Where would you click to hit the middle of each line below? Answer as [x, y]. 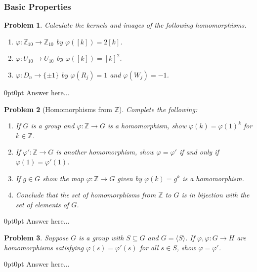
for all [149, 247]
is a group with [101, 237]
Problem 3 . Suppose [36, 237]
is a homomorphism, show [147, 126]
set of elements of [42, 204]
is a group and [53, 126]
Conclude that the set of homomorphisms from [86, 195]
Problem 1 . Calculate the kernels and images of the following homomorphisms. [125, 25]
